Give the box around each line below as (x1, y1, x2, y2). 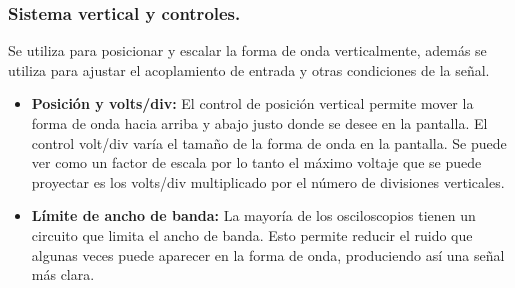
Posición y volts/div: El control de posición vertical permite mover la (31, 93, 474, 114)
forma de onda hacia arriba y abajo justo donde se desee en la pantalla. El (31, 113, 488, 133)
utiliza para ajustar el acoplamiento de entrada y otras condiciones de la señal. (8, 59, 490, 80)
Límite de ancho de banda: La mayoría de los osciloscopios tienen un (31, 205, 476, 226)
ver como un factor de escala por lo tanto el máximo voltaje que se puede (31, 152, 482, 173)
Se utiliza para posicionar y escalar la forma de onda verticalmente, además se (8, 40, 487, 61)
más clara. (31, 264, 95, 285)
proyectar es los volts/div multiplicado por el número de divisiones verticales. (31, 171, 505, 192)
